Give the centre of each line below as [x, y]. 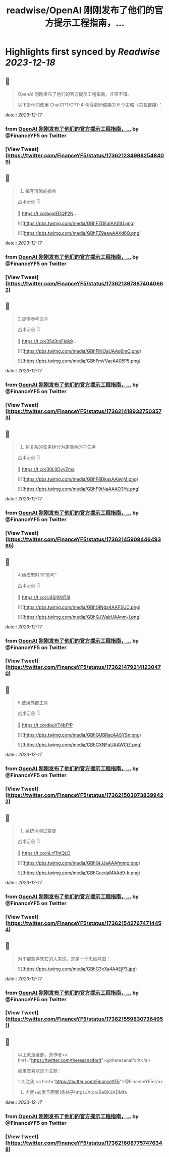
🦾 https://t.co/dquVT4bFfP [45, 725]
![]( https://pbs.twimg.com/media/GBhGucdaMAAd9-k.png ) [79, 873]
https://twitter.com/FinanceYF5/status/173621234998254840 [86, 155]
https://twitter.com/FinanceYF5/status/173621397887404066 [85, 283]
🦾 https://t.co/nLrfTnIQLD [44, 853]
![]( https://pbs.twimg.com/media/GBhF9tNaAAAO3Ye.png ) [79, 489]
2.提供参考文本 [33, 319]
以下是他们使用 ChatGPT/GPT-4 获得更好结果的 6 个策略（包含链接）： [90, 105]
